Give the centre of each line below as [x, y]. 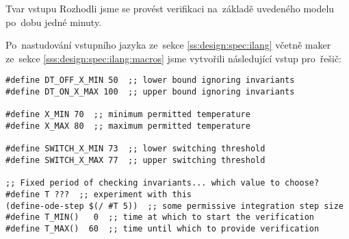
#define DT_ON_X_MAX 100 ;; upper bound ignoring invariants [150, 92]
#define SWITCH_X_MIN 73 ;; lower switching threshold [135, 149]
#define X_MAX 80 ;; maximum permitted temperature [128, 126]
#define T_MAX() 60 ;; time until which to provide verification [163, 228]
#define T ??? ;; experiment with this [99, 194]
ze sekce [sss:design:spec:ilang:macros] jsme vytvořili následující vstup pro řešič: [173, 58]
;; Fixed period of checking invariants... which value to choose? [163, 183]
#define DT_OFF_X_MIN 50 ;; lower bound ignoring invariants [150, 80]
